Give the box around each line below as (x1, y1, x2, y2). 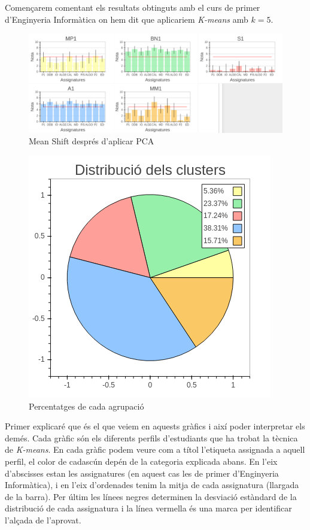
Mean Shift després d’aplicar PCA (29, 135, 154, 147)
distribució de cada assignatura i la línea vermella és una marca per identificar (5, 502, 292, 514)
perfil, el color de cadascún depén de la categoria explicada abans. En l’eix (5, 455, 278, 467)
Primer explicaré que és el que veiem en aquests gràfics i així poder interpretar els (5, 420, 305, 432)
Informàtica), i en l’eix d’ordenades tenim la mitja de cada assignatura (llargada (5, 478, 299, 491)
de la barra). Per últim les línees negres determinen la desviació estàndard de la (5, 490, 297, 502)
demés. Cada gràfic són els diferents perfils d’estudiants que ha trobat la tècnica (5, 431, 298, 444)
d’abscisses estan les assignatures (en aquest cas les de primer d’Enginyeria (5, 467, 279, 479)
